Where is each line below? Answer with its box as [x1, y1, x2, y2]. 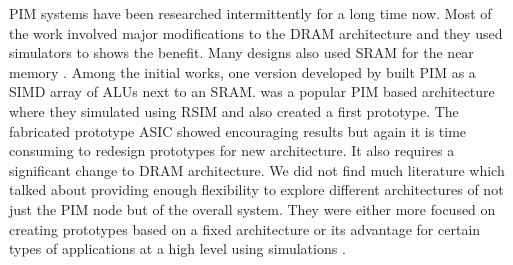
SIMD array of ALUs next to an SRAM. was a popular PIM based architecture [9, 81, 495, 102]
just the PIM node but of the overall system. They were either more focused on [9, 198, 496, 219]
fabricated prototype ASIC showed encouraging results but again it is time [9, 120, 467, 141]
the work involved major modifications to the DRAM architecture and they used [9, 22, 503, 43]
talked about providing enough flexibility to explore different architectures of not [9, 179, 504, 200]
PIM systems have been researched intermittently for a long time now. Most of [9, 3, 492, 23]
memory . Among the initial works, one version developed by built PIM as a [9, 61, 476, 82]
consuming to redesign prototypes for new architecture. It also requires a [9, 140, 455, 161]
